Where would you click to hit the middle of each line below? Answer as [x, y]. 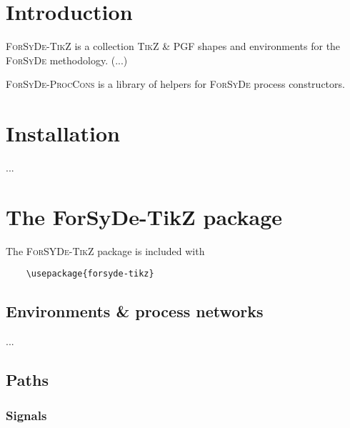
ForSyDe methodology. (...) [67, 60]
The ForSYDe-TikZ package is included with [105, 250]
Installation [63, 133]
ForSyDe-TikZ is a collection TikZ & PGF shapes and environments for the [173, 46]
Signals [26, 415]
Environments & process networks [135, 311]
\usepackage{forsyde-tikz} [90, 274]
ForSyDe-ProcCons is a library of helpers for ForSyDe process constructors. [175, 84]
